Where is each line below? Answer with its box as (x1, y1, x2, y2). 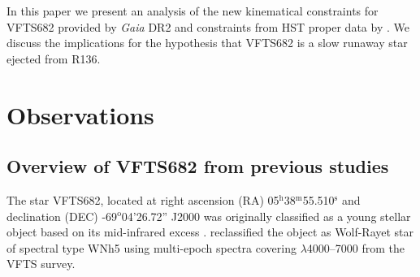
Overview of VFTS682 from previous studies (6, 154, 389, 179)
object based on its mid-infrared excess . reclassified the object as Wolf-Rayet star (6, 223, 414, 240)
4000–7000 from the (306, 239, 405, 256)
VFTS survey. (6, 255, 76, 272)
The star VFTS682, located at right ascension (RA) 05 (6, 191, 279, 208)
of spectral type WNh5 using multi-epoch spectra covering (6, 239, 297, 256)
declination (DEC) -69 (6, 207, 118, 224)
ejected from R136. (6, 50, 101, 67)
